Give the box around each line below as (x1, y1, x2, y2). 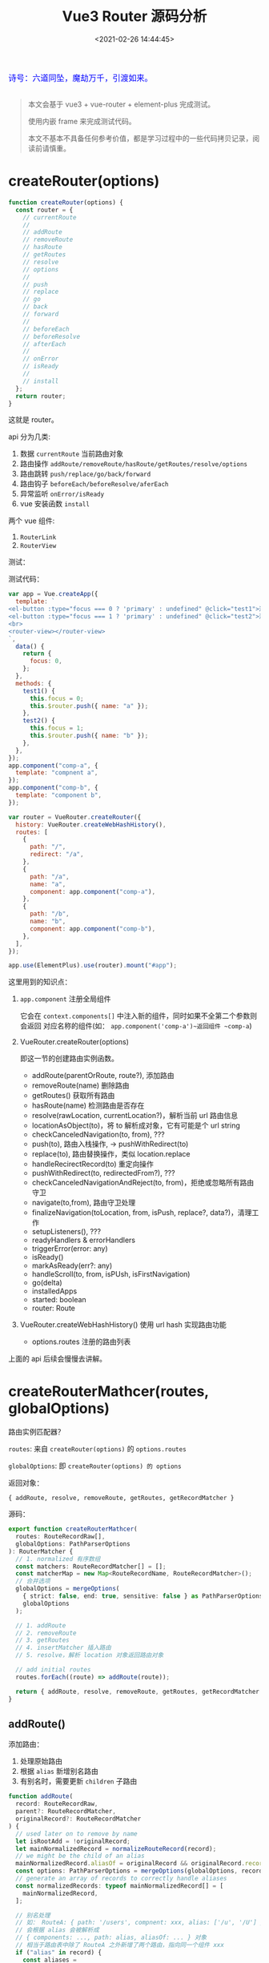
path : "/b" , (29, 910, 70, 918)
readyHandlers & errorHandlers (31, 1235, 136, 1245)
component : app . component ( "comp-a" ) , (29, 887, 156, 895)
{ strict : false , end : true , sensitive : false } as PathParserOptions (22, 1592, 263, 1600)
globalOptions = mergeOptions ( (15, 1585, 120, 1593)
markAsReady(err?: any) (31, 1261, 113, 1270)
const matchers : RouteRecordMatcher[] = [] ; (15, 1563, 167, 1571)
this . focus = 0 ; (29, 694, 84, 702)
